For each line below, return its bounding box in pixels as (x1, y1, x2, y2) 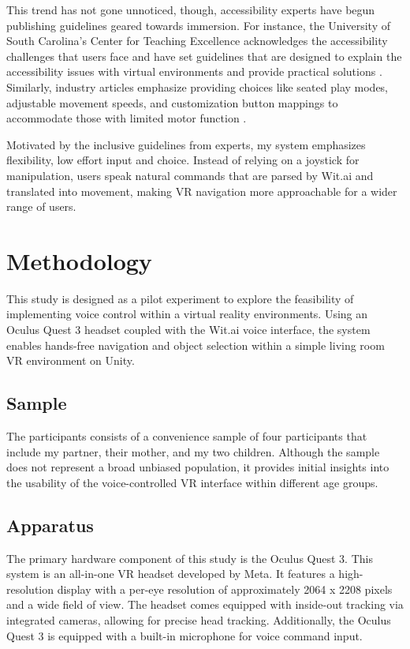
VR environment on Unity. (6, 352, 135, 369)
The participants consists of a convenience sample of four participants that (6, 428, 367, 445)
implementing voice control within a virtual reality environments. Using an (6, 306, 368, 322)
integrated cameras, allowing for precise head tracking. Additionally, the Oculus (6, 611, 391, 628)
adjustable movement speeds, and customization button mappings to (6, 94, 338, 111)
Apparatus (6, 512, 94, 537)
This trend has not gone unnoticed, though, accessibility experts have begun (6, 2, 375, 17)
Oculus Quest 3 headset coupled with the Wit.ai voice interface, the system (6, 321, 371, 338)
